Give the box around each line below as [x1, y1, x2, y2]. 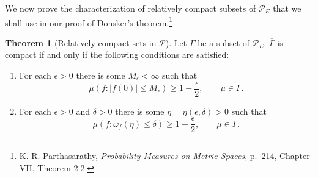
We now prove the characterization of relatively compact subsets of [5, 2, 256, 14]
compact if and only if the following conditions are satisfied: [5, 48, 229, 61]
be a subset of [198, 36, 250, 49]
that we [273, 2, 301, 14]
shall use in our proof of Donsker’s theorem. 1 [5, 14, 173, 29]
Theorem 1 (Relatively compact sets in [5, 36, 157, 49]
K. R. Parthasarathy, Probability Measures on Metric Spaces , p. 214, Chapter [19, 149, 310, 162]
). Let [165, 36, 187, 49]
